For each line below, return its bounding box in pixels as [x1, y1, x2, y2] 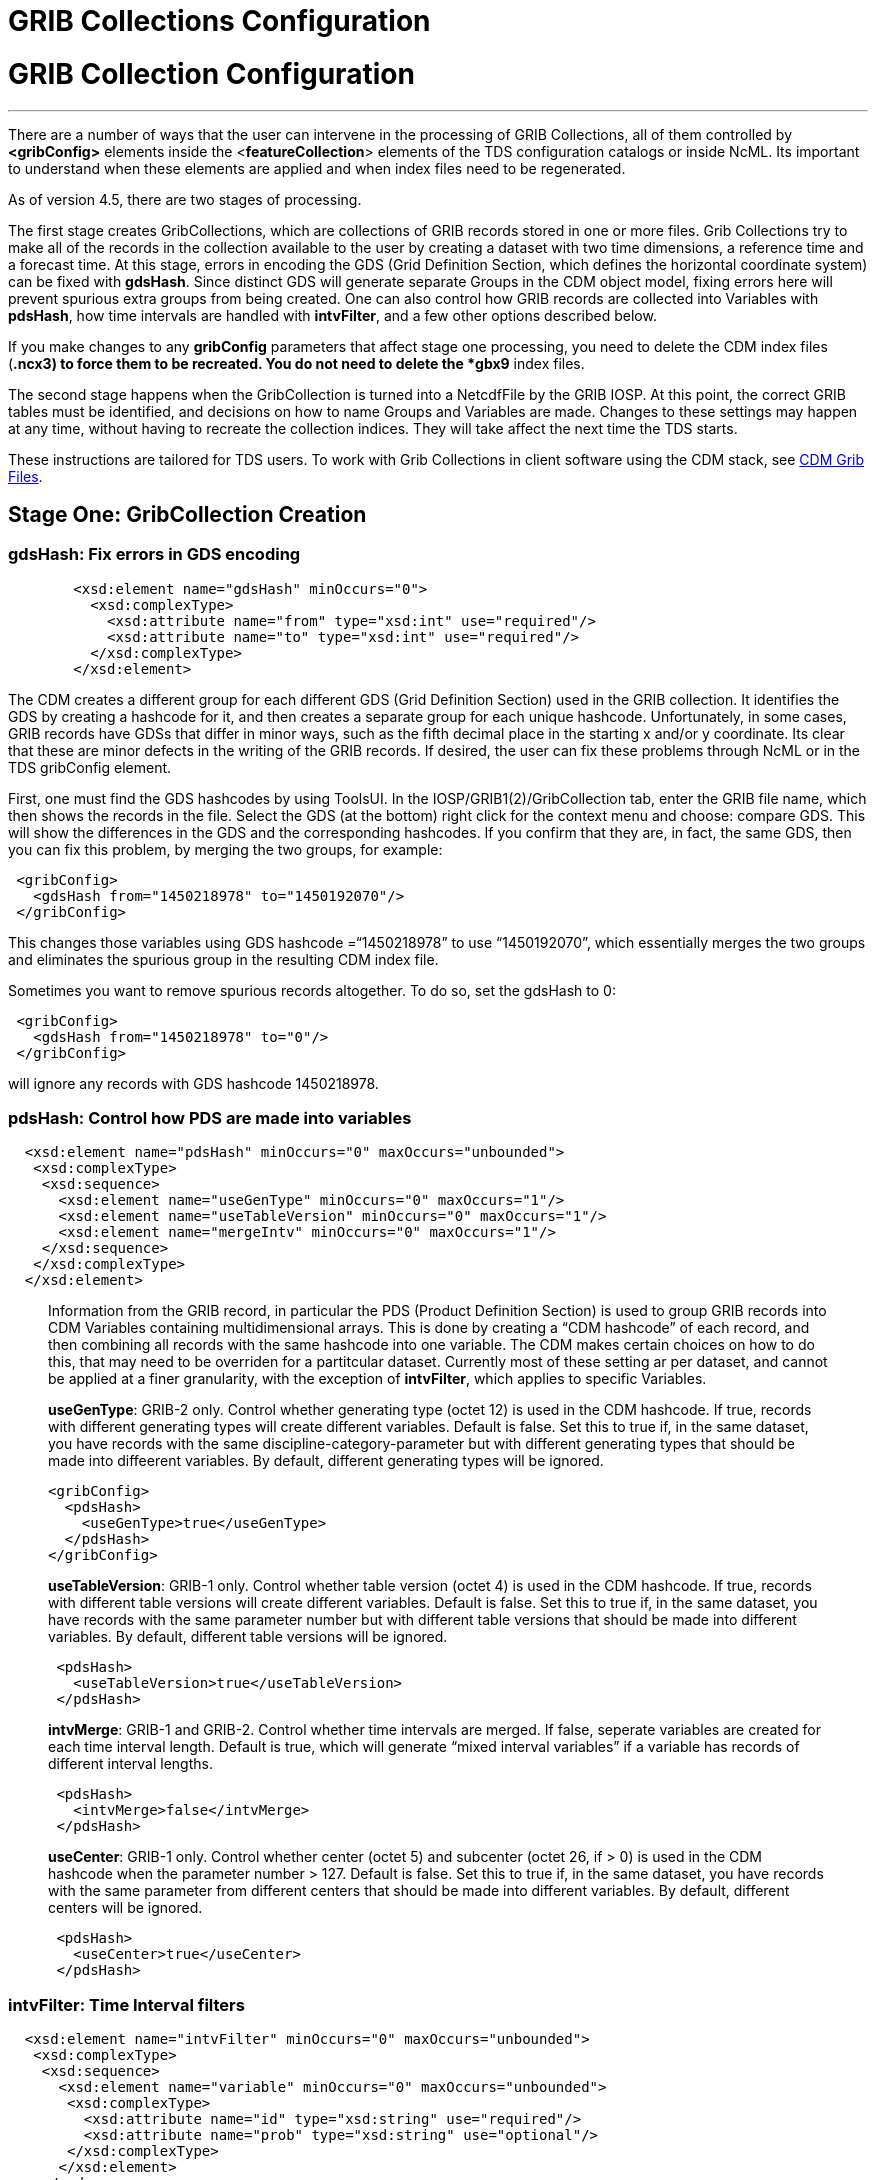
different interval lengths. [48, 1755, 213, 1773]
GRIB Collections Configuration [8, 4, 431, 38]
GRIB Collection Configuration [8, 56, 415, 91]
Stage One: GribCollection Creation [8, 501, 367, 527]
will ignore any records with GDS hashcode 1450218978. [8, 1074, 379, 1092]
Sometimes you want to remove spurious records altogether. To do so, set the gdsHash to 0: [8, 981, 616, 999]
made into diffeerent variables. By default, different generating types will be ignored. [48, 1452, 604, 1470]
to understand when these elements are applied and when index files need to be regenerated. [8, 159, 626, 177]
